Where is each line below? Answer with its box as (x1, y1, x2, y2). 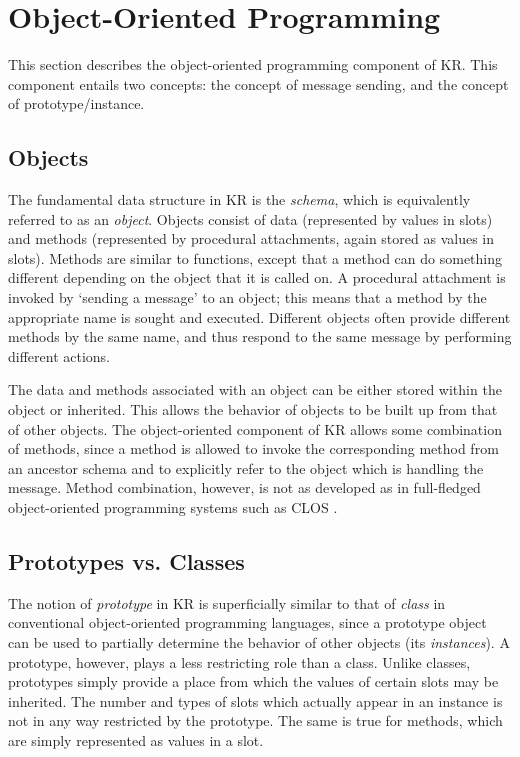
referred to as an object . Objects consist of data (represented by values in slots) (8, 208, 493, 229)
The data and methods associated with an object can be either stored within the (8, 379, 502, 400)
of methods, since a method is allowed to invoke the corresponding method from (8, 438, 499, 459)
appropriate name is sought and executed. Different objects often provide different (8, 306, 511, 327)
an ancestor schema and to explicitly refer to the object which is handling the (8, 457, 484, 478)
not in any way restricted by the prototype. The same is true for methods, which (8, 710, 503, 731)
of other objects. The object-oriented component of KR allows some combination (8, 418, 502, 439)
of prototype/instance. (8, 93, 145, 114)
